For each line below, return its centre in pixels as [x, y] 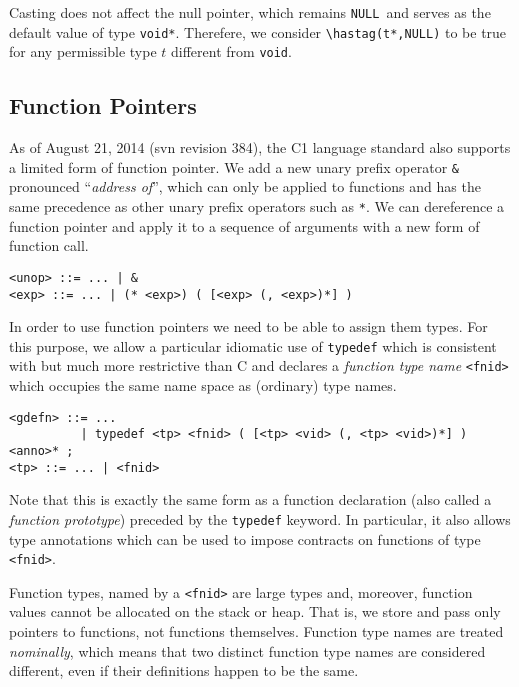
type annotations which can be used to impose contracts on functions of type [245, 538]
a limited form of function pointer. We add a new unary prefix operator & [234, 166]
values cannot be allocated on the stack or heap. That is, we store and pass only [255, 611]
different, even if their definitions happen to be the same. [184, 670]
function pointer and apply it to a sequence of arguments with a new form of [244, 225]
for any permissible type [83, 51]
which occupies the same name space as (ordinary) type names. [203, 385]
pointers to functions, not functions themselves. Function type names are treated [256, 631]
